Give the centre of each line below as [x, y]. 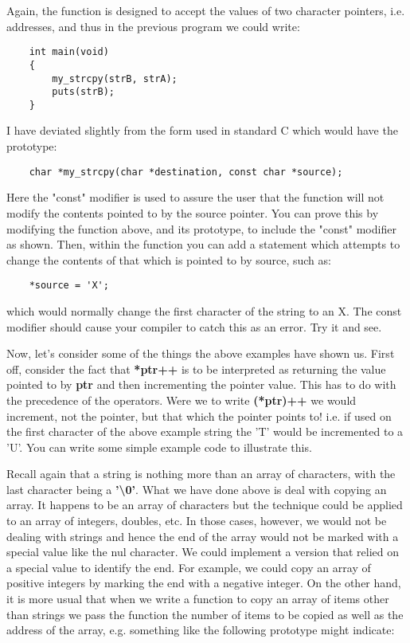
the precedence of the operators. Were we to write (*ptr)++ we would [182, 400]
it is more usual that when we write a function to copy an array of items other [198, 599]
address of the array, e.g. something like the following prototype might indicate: [201, 630]
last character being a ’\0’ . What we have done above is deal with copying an [197, 489]
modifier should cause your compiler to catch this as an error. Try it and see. [194, 326]
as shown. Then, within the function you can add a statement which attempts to [203, 244]
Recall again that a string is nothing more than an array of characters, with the [201, 474]
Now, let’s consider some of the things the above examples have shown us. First [201, 353]
